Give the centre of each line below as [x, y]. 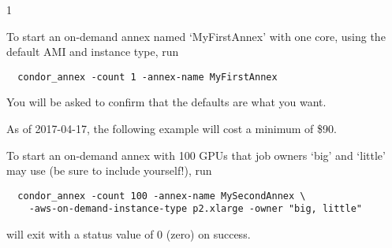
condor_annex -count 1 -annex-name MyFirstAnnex [147, 77]
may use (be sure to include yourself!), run [109, 170]
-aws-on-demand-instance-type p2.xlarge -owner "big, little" [196, 209]
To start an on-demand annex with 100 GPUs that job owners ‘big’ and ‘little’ [196, 155]
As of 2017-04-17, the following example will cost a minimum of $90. [172, 129]
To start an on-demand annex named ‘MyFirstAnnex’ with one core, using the [196, 36]
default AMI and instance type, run [93, 52]
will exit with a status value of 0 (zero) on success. [129, 234]
